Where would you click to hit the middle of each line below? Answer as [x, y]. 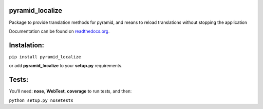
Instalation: [27, 45]
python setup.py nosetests [41, 100]
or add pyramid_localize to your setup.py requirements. [66, 66]
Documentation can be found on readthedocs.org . [59, 31]
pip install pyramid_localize [45, 57]
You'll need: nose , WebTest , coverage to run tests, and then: [70, 91]
